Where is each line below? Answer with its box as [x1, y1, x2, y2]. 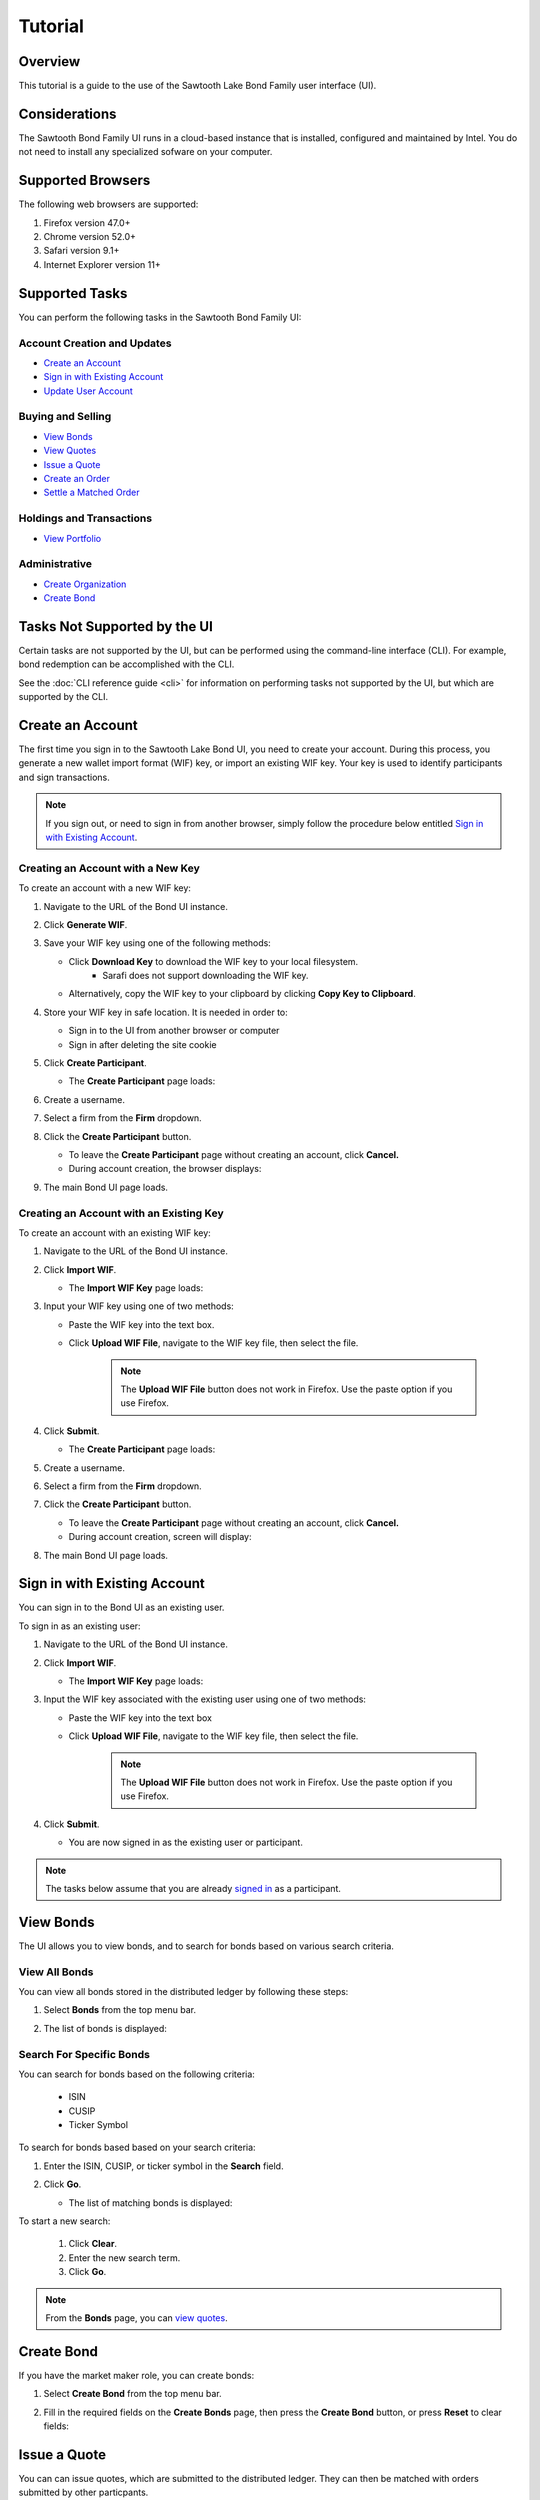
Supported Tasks [18, 285, 128, 302]
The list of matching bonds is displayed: [68, 2196, 233, 2209]
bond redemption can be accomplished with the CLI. [18, 658, 235, 670]
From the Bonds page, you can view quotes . [45, 2311, 229, 2324]
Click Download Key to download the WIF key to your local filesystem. [68, 955, 359, 967]
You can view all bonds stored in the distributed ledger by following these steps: [18, 1985, 349, 1997]
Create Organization [43, 578, 127, 590]
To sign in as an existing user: [18, 1620, 141, 1632]
